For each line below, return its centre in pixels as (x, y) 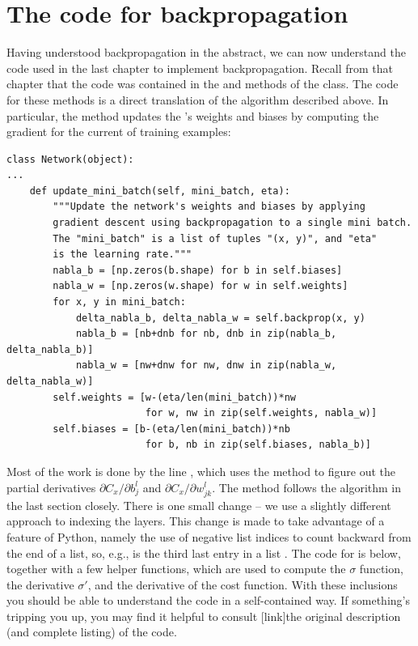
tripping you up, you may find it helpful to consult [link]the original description (204, 616)
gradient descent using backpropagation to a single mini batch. (232, 223)
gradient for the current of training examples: (119, 132)
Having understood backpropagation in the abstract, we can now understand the (206, 52)
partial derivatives (51, 487)
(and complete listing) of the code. (92, 632)
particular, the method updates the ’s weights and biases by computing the (193, 115)
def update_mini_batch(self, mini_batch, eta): (160, 191)
